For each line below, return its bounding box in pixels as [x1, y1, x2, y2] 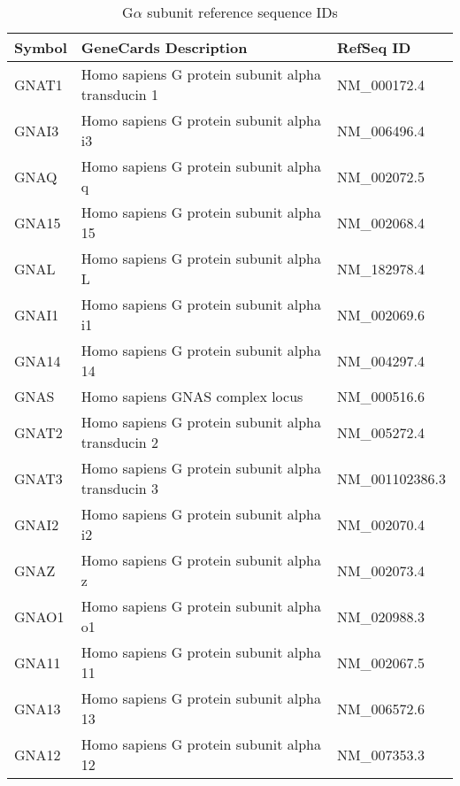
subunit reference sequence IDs [147, 2, 338, 22]
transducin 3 [80, 478, 159, 498]
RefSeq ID [336, 37, 411, 58]
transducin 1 [80, 84, 159, 104]
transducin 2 [80, 432, 159, 452]
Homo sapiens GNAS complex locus [80, 386, 303, 406]
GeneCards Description [80, 37, 248, 58]
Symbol [14, 37, 67, 58]
